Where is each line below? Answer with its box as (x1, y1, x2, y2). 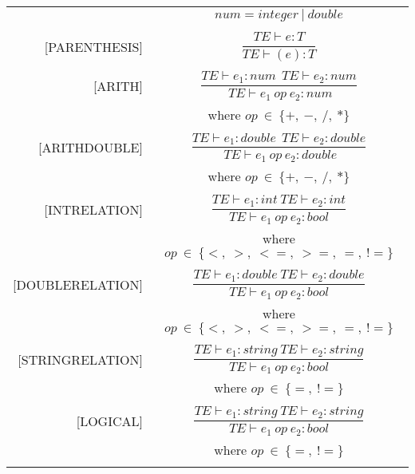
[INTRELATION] (44, 200, 143, 219)
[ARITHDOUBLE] (38, 138, 143, 157)
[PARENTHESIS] (44, 37, 143, 56)
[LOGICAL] (76, 412, 143, 431)
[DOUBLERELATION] (13, 275, 143, 294)
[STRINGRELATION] (18, 350, 143, 369)
